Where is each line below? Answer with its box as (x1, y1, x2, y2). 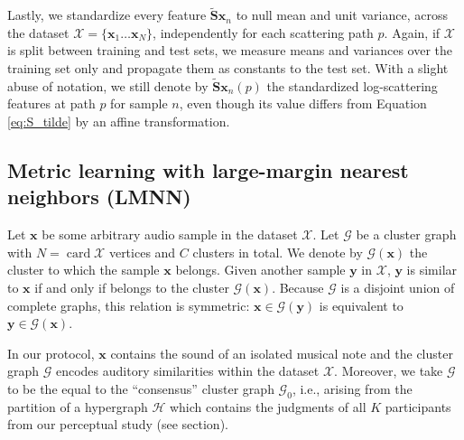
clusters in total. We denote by (192, 242, 363, 261)
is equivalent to (319, 295, 404, 314)
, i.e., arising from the (292, 379, 413, 398)
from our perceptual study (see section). (7, 415, 228, 434)
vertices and (108, 242, 176, 261)
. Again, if (384, 23, 441, 42)
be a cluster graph (356, 225, 457, 244)
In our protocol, (7, 343, 95, 362)
